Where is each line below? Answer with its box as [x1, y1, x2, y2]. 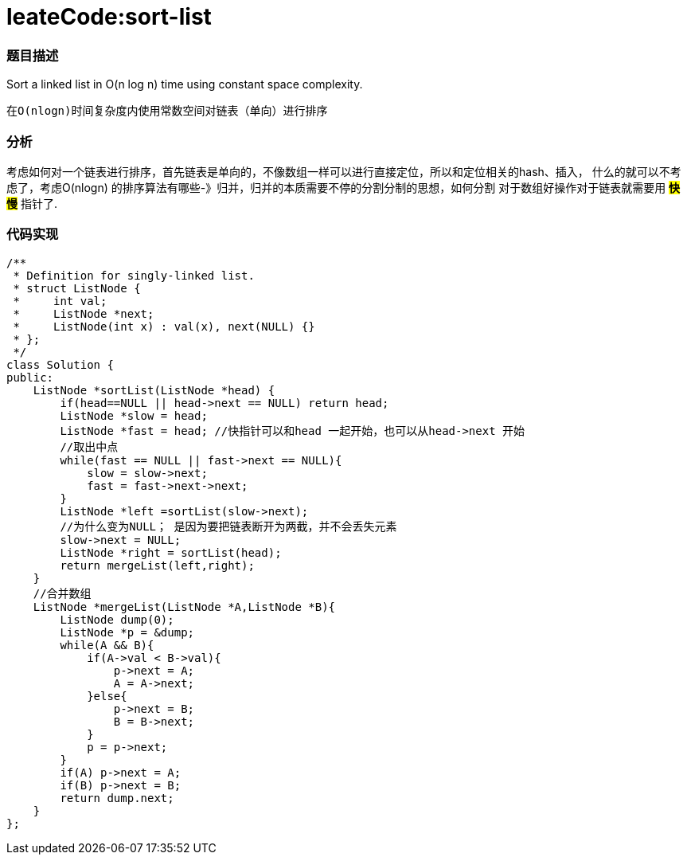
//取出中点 [60, 440, 119, 453]
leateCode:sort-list [6, 3, 212, 30]
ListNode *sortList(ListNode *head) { [33, 383, 275, 397]
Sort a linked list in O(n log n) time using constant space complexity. [6, 77, 363, 92]
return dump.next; [60, 791, 174, 804]
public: [6, 370, 54, 384]
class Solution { [6, 358, 114, 371]
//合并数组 [33, 586, 92, 600]
